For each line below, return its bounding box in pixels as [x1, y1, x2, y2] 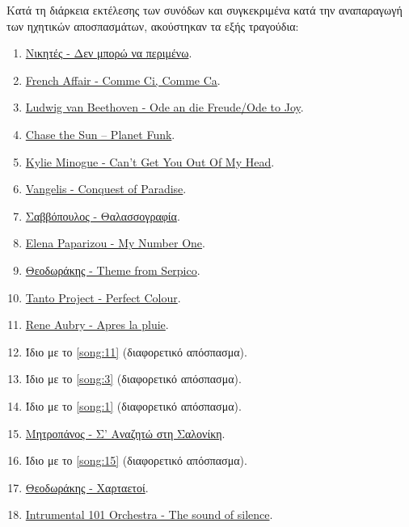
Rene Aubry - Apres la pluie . [25, 316, 169, 333]
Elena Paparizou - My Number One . [25, 234, 205, 251]
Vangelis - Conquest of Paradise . [25, 180, 187, 197]
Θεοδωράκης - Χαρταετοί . [25, 479, 149, 495]
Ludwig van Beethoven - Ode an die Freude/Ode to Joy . [25, 99, 304, 116]
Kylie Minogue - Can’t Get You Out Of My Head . [25, 153, 275, 170]
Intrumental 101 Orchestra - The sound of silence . [25, 506, 273, 523]
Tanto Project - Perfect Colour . [25, 289, 181, 306]
